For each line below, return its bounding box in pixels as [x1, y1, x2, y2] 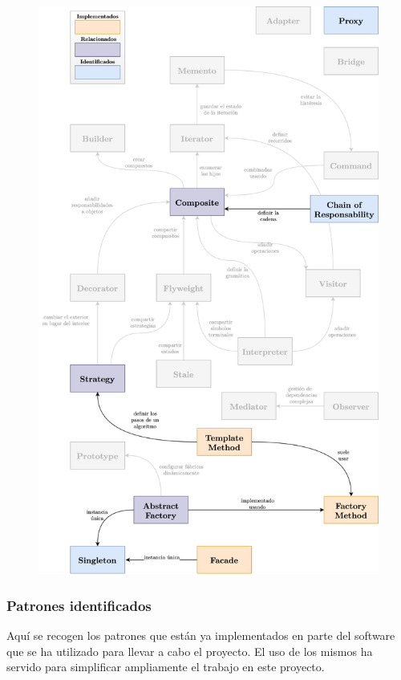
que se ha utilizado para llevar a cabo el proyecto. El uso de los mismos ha [6, 642, 373, 659]
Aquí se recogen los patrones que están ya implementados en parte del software [6, 626, 395, 643]
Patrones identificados [6, 595, 152, 615]
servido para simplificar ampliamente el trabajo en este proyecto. [6, 658, 325, 675]
